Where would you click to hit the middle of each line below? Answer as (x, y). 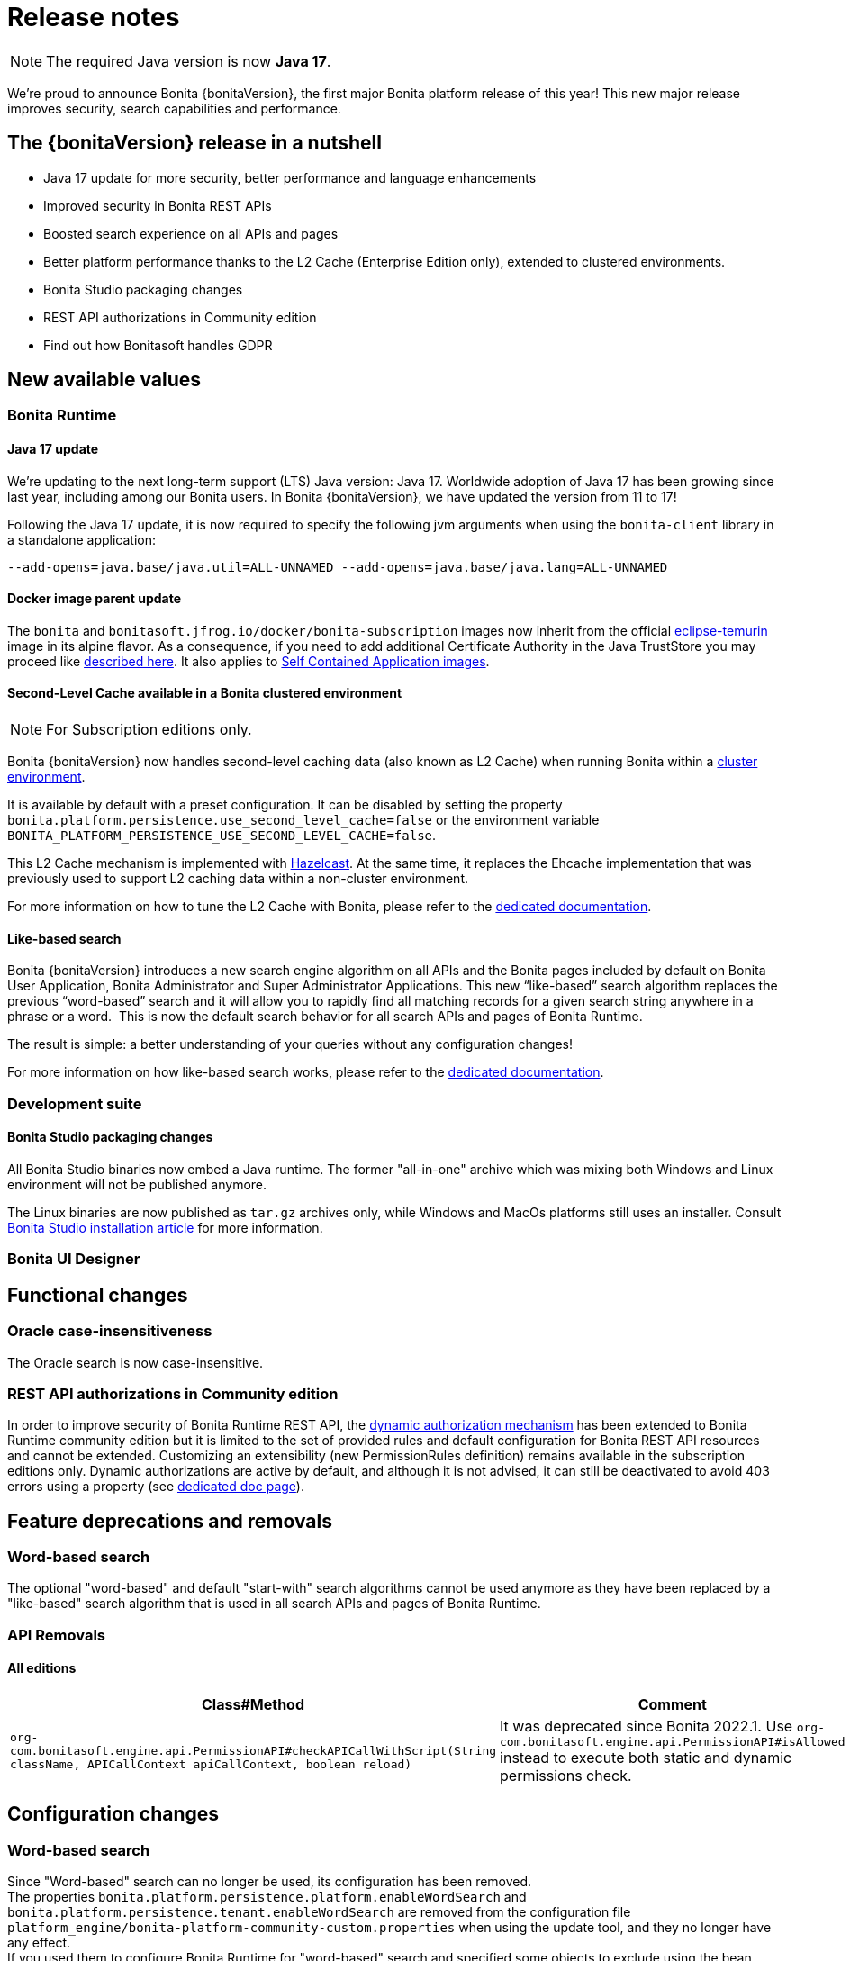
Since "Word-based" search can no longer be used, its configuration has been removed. (270, 1882)
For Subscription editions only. (149, 730)
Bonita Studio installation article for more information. (165, 1227)
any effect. (39, 1943)
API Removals (56, 1635)
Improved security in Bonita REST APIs (158, 205)
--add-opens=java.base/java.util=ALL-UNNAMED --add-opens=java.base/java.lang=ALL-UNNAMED (338, 567)
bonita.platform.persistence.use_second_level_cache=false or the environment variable (303, 820)
